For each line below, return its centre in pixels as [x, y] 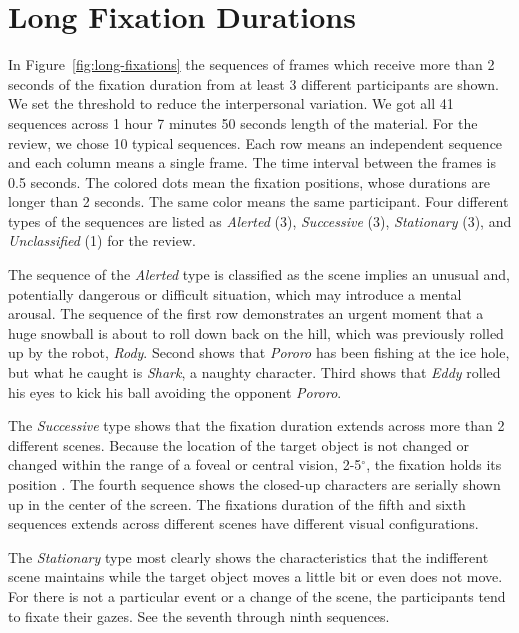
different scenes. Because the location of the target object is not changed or [239, 444]
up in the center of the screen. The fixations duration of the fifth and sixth [237, 503]
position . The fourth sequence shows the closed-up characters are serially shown [254, 484]
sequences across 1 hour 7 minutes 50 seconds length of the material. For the [243, 122]
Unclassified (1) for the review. [102, 240]
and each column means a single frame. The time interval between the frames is [252, 162]
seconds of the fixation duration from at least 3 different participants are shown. [253, 83]
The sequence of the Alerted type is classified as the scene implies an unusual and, [259, 274]
